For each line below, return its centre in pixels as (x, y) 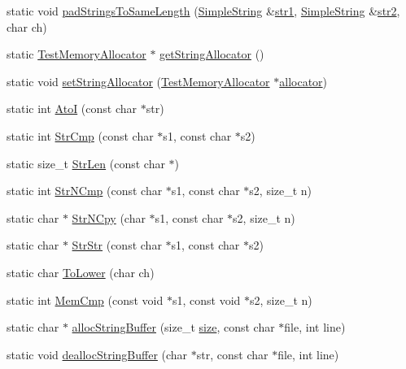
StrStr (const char (117, 245)
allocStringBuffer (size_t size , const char (173, 327)
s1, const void (206, 300)
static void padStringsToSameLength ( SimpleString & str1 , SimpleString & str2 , (203, 11)
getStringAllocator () (212, 54)
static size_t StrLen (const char (86, 163)
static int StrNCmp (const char (85, 191)
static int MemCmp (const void (85, 300)
